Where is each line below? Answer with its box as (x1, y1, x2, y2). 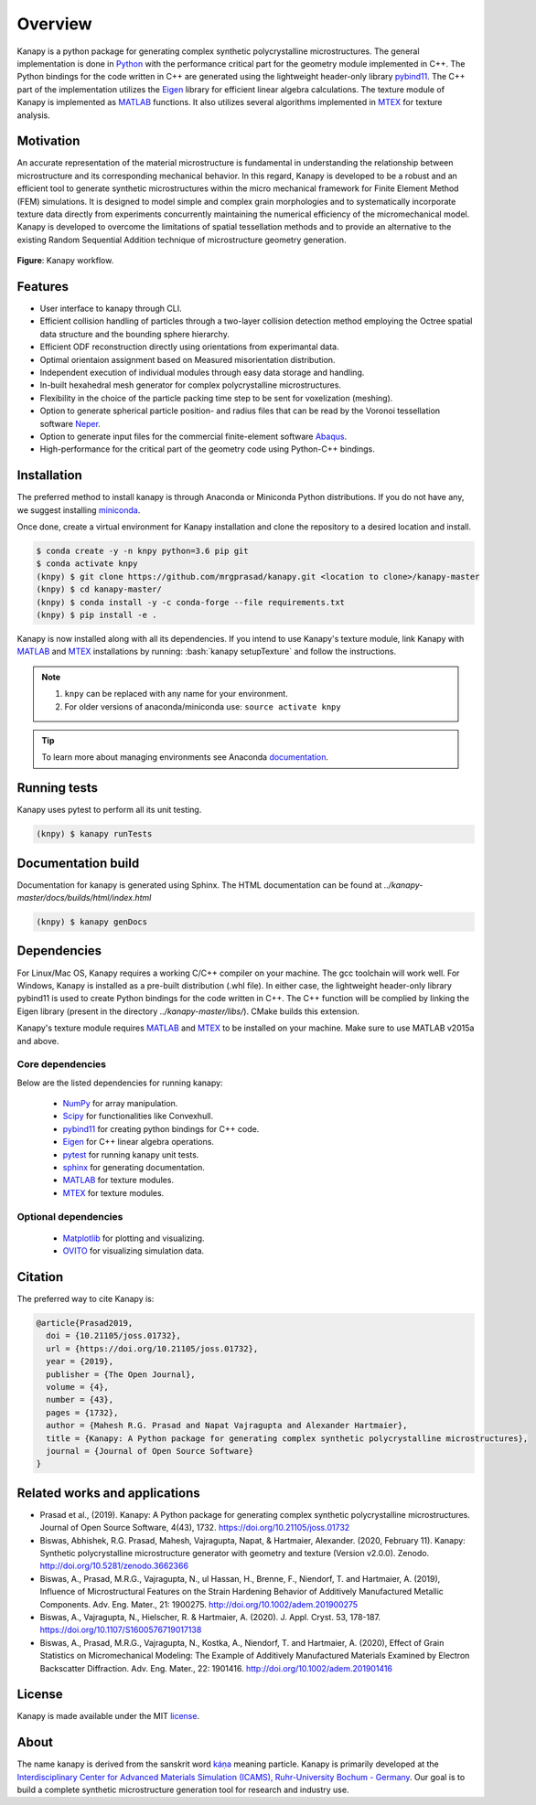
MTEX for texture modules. (62, 1187, 165, 1198)
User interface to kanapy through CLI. (39, 303, 182, 315)
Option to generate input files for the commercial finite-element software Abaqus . (39, 431, 348, 442)
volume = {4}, (46, 1382, 110, 1392)
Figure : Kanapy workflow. (16, 255, 114, 266)
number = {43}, (46, 1394, 114, 1405)
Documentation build (16, 855, 140, 870)
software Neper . (39, 418, 101, 429)
